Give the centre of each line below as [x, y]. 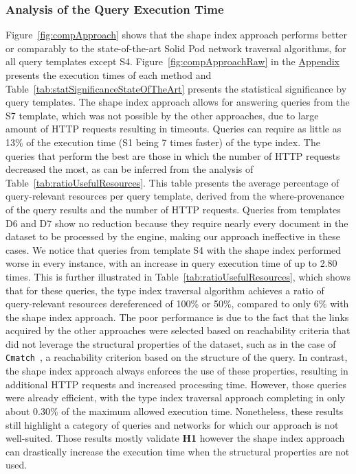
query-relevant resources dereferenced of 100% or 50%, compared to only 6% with [177, 304]
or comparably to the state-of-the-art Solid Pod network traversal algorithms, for [176, 48]
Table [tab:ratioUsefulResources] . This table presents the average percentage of [173, 182]
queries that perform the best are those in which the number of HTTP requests [173, 155]
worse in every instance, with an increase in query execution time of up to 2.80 [171, 263]
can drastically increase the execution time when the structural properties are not [178, 451]
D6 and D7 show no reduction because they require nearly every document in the [177, 223]
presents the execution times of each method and [109, 75]
